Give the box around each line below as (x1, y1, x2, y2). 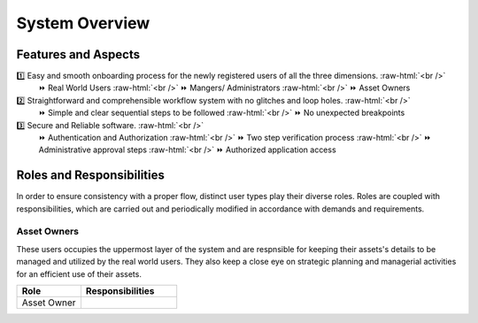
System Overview (16, 13, 150, 33)
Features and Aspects (16, 47, 141, 62)
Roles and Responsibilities (16, 168, 166, 183)
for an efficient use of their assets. (16, 268, 142, 279)
